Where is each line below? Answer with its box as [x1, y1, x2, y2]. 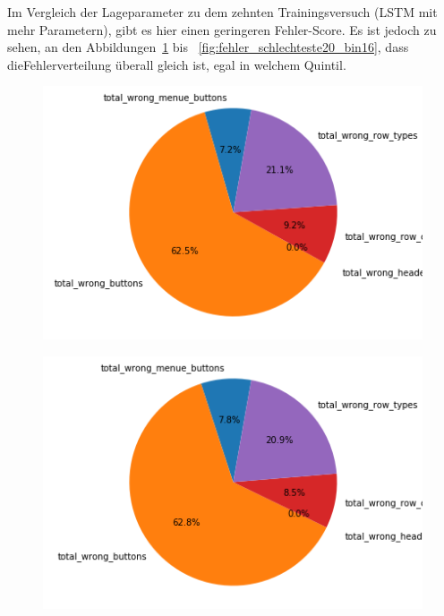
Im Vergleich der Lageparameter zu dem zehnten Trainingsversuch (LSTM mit [7, 3, 438, 21]
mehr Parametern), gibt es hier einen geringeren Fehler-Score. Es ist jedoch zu [7, 20, 437, 38]
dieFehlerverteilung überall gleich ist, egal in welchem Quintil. [7, 55, 346, 73]
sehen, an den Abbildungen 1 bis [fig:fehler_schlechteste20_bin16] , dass [7, 38, 409, 56]
